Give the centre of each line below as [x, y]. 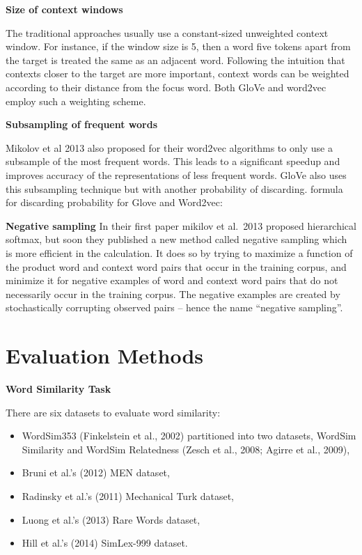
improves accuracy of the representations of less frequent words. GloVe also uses [176, 174]
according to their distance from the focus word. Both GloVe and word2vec [166, 87]
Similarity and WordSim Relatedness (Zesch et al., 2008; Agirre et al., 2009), [186, 449]
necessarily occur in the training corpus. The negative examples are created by [173, 294]
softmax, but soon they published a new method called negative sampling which [176, 239]
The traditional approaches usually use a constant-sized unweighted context [167, 32]
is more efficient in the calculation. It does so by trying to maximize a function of [179, 252]
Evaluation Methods [105, 355]
